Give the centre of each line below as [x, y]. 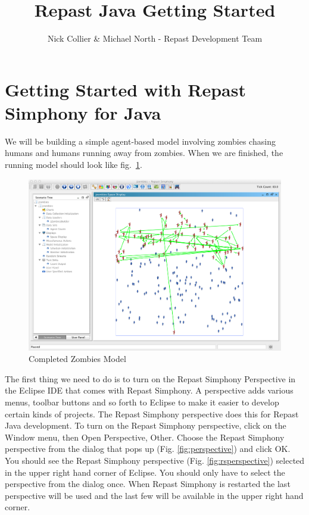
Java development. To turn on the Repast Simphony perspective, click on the [146, 425]
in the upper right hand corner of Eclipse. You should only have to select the [145, 472]
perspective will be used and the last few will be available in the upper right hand [154, 495]
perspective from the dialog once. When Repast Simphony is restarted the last [148, 484]
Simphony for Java [83, 112]
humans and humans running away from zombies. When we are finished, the [144, 153]
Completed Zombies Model [77, 359]
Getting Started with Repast [125, 89]
